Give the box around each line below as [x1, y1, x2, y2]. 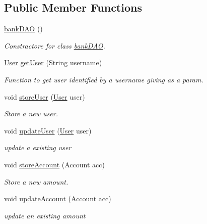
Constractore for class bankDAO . [4, 40, 105, 51]
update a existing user [4, 142, 72, 153]
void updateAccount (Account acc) [4, 193, 111, 204]
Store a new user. [4, 108, 58, 119]
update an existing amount [4, 210, 86, 220]
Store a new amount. [4, 176, 68, 187]
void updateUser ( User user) [4, 125, 92, 136]
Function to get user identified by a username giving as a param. [4, 74, 203, 84]
